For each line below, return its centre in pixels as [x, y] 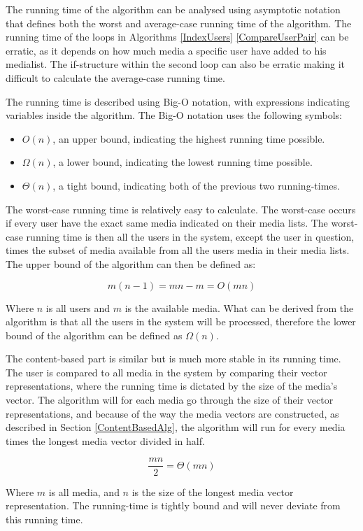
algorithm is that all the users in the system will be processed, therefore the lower [181, 321]
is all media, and [84, 491]
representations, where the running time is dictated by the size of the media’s [172, 386]
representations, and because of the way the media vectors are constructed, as [172, 413]
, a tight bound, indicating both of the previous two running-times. [196, 185]
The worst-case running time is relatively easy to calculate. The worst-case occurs [181, 209]
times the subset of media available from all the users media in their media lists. [178, 250]
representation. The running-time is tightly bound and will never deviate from [173, 505]
